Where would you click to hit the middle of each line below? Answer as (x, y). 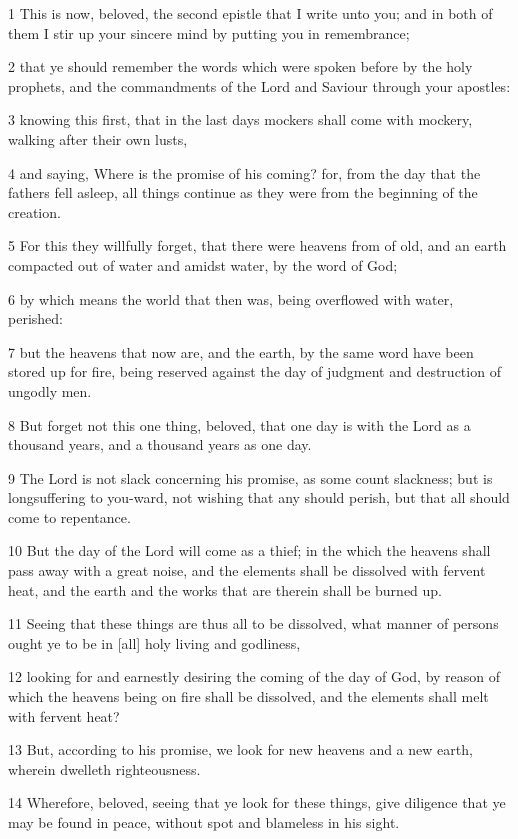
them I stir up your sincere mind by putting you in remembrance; (209, 32)
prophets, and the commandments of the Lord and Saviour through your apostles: (259, 85)
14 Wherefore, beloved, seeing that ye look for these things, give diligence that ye (257, 802)
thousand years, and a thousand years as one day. (160, 444)
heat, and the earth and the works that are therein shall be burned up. (225, 589)
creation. (34, 211)
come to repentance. (69, 516)
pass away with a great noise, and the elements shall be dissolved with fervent (247, 570)
